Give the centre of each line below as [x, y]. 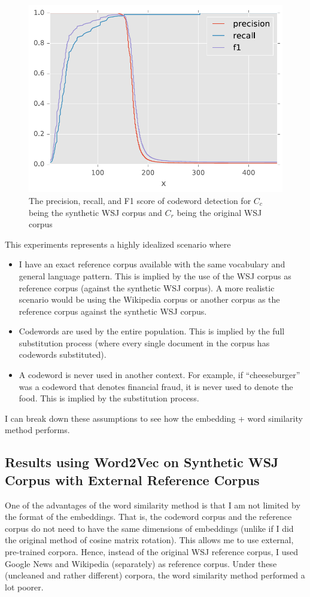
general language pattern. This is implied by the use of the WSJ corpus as [155, 275]
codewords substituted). [63, 354]
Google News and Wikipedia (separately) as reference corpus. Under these [141, 563]
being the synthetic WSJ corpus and [95, 212]
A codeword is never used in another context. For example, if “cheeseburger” [159, 375]
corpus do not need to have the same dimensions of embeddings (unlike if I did [149, 528]
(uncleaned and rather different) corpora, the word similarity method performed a [155, 575]
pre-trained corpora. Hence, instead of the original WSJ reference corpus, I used [151, 552]
